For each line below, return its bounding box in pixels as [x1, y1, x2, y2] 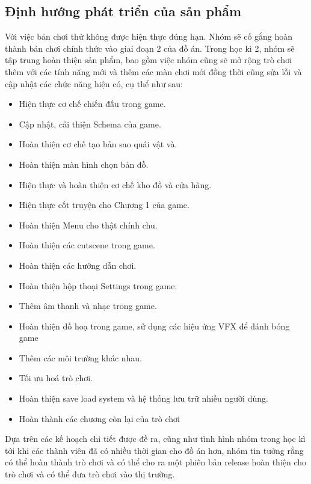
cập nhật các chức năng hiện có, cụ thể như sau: [5, 77, 183, 90]
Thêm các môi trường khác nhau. [19, 351, 143, 364]
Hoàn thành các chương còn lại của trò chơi [19, 412, 180, 424]
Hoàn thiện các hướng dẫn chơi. [19, 259, 137, 271]
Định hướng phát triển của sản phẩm [5, 2, 242, 20]
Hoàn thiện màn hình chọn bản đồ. [19, 158, 149, 170]
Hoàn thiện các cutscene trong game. [19, 239, 155, 251]
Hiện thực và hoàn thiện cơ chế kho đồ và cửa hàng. [19, 178, 212, 191]
